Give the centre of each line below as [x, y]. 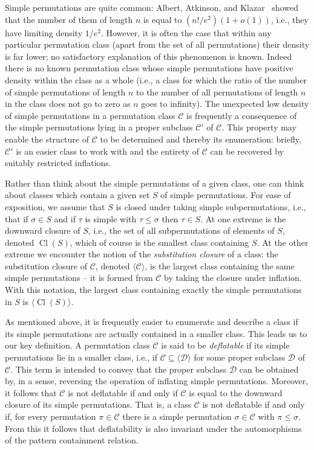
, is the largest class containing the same [220, 265]
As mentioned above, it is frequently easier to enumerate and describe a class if [152, 322]
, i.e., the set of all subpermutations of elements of [181, 230]
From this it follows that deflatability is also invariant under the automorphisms [153, 428]
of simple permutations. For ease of [226, 195]
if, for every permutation [51, 416]
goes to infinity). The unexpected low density [225, 104]
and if [65, 218]
